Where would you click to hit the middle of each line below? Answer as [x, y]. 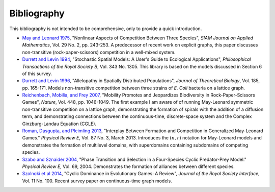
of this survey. [37, 74]
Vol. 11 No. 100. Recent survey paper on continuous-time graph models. [97, 181]
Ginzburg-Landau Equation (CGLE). [59, 124]
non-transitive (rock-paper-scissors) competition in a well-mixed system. [99, 52]
